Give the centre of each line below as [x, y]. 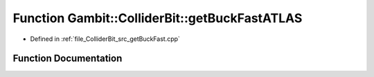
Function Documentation [68, 59]
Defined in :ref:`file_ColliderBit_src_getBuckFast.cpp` [105, 39]
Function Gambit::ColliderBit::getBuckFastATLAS [158, 18]
